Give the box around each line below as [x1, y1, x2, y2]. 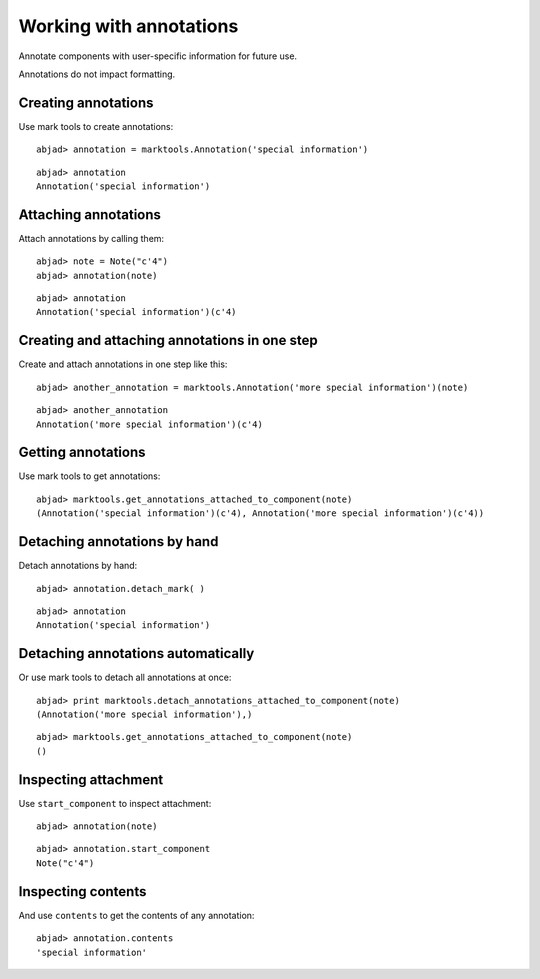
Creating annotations [18, 94, 154, 111]
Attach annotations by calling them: [18, 232, 165, 244]
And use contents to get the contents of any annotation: [18, 909, 255, 921]
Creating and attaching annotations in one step [18, 332, 319, 349]
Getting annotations [18, 444, 146, 461]
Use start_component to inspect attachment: [18, 797, 212, 809]
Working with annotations [18, 15, 239, 37]
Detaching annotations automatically [18, 645, 255, 662]
